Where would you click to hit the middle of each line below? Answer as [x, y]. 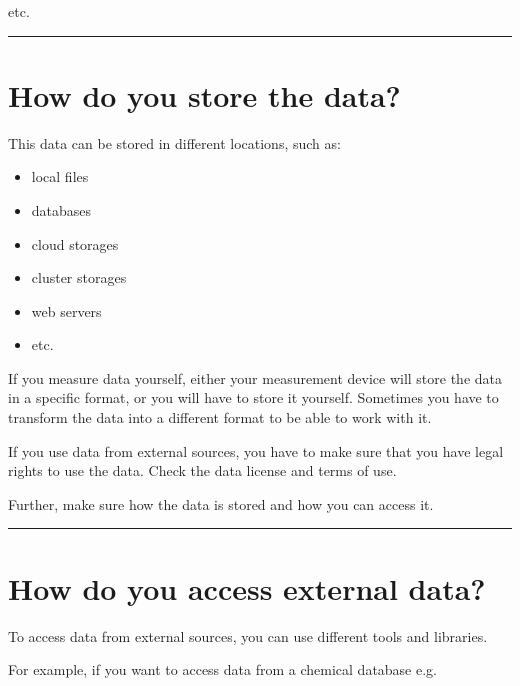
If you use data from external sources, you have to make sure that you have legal [256, 450]
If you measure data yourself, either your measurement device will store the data [255, 377]
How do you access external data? [247, 587]
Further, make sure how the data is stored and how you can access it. [221, 503]
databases [61, 209]
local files [60, 176]
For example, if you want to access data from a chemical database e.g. [223, 669]
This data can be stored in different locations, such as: [174, 142]
